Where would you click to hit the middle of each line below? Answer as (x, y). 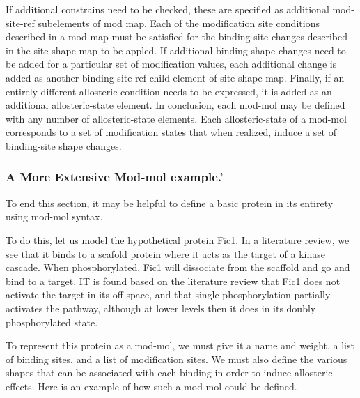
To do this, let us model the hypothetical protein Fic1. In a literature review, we (178, 239)
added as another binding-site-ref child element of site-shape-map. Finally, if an (175, 77)
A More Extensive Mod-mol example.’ (115, 177)
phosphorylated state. (52, 322)
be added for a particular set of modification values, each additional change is (171, 64)
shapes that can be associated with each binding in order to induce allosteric (169, 373)
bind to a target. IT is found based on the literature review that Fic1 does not (173, 281)
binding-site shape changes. (64, 145)
